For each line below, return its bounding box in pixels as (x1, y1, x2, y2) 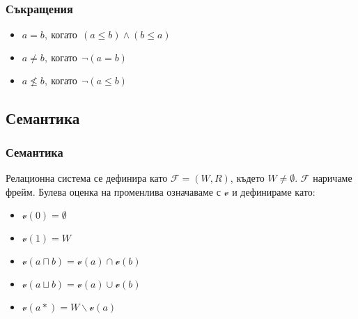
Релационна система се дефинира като (6, 171, 168, 185)
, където (230, 171, 265, 185)
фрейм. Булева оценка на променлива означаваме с (6, 184, 221, 199)
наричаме (313, 171, 352, 185)
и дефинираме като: (232, 184, 316, 199)
